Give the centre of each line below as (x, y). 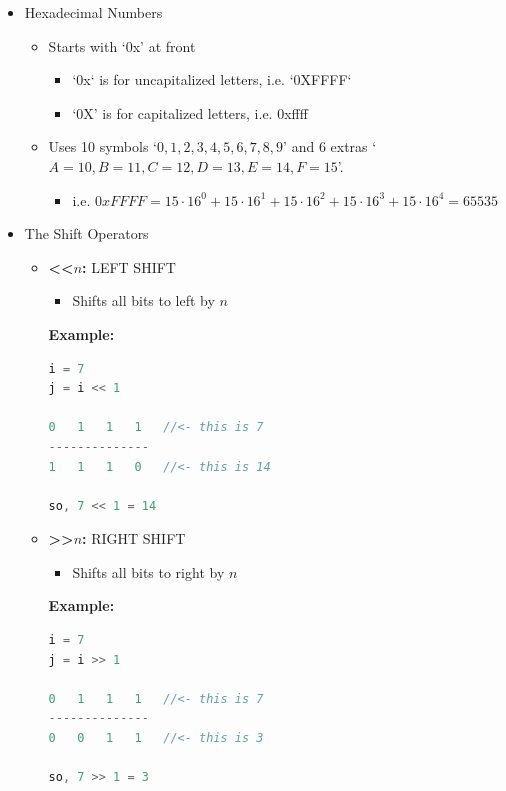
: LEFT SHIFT (129, 266)
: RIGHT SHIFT (134, 538)
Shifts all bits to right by (148, 571)
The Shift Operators (86, 233)
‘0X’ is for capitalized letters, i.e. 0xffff (190, 112)
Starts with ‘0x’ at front (122, 45)
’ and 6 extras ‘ (330, 146)
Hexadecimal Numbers (93, 12)
